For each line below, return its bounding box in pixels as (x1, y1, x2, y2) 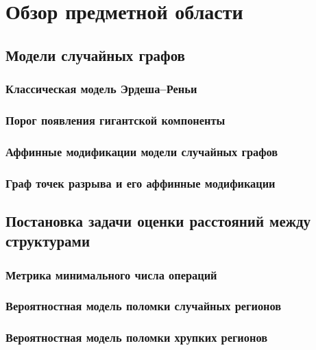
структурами (5, 230, 90, 251)
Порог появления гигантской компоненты (5, 111, 226, 128)
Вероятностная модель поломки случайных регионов (5, 297, 282, 314)
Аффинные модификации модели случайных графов (5, 142, 278, 160)
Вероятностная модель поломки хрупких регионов (5, 329, 268, 346)
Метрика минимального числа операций (5, 266, 217, 283)
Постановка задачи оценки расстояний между (5, 210, 311, 231)
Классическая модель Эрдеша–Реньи (5, 80, 197, 97)
